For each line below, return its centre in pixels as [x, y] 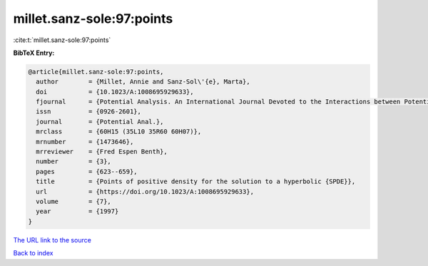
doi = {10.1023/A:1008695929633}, [115, 92]
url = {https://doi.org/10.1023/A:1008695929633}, [145, 191]
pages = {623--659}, [87, 172]
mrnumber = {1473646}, [85, 142]
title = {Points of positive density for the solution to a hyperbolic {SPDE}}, [196, 181]
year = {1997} [77, 211]
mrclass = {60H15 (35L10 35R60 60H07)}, [119, 132]
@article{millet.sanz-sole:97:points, [96, 72]
